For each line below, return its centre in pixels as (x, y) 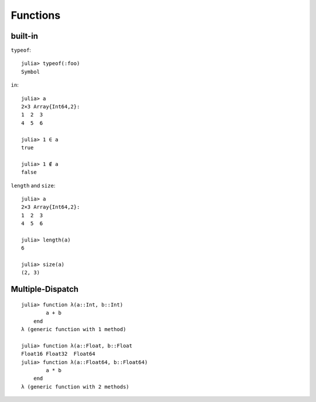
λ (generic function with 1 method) (74, 329)
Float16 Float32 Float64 (59, 354)
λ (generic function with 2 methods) (75, 386)
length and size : (33, 185)
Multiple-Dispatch (45, 289)
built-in (24, 36)
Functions (36, 15)
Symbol (31, 71)
